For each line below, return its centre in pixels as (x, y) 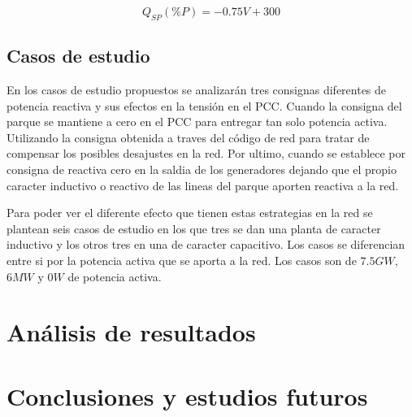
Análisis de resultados (131, 332)
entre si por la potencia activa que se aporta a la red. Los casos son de (182, 260)
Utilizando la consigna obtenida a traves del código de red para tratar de (188, 137)
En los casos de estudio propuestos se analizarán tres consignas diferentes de (197, 89)
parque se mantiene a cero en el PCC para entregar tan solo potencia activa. (197, 122)
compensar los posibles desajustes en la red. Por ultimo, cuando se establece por (206, 153)
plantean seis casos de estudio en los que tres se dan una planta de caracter (194, 228)
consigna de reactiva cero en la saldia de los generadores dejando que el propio (202, 169)
